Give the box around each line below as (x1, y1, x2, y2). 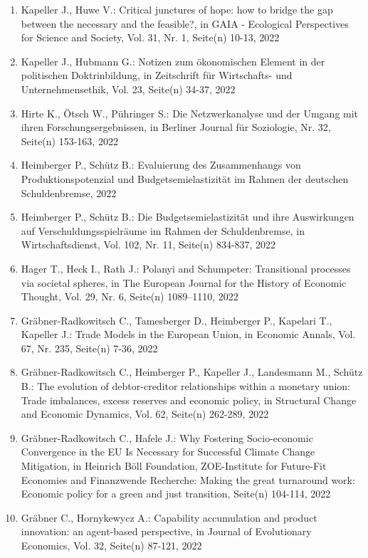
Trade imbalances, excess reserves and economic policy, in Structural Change (21, 392, 357, 407)
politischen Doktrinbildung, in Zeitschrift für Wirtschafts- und (21, 68, 293, 83)
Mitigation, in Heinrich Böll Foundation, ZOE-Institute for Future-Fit (21, 458, 327, 473)
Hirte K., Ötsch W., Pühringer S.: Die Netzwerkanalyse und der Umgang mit (21, 105, 359, 120)
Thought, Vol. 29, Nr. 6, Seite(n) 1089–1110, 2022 (21, 289, 238, 304)
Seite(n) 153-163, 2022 (21, 133, 118, 148)
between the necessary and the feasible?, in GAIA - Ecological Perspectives (21, 16, 349, 31)
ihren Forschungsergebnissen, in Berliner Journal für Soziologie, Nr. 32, (21, 120, 331, 135)
